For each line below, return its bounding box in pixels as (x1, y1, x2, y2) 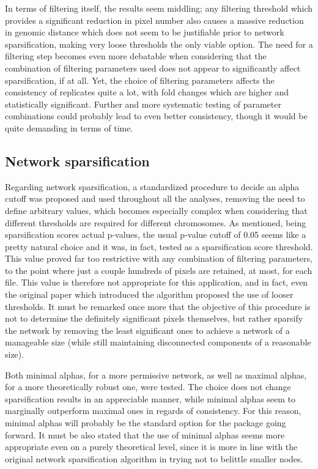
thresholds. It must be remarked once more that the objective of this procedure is (5, 300, 311, 312)
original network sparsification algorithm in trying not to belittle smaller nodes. (5, 452, 303, 465)
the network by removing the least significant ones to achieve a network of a (5, 323, 290, 336)
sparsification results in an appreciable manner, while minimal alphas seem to (5, 392, 296, 405)
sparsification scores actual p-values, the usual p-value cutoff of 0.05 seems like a (5, 228, 306, 241)
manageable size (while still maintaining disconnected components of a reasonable (5, 336, 311, 349)
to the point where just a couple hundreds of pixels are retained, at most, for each (5, 264, 312, 276)
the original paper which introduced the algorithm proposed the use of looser (5, 288, 294, 301)
